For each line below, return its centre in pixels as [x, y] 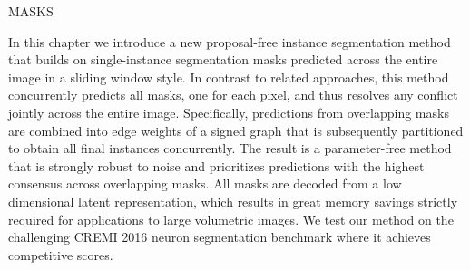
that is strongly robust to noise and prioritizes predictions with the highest [216, 165]
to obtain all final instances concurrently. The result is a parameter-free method [230, 148]
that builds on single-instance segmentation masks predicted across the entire [223, 59]
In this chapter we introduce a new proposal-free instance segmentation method [230, 41]
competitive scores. [61, 254]
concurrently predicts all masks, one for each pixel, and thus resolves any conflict [233, 95]
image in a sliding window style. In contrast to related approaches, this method [229, 77]
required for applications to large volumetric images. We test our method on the [231, 219]
